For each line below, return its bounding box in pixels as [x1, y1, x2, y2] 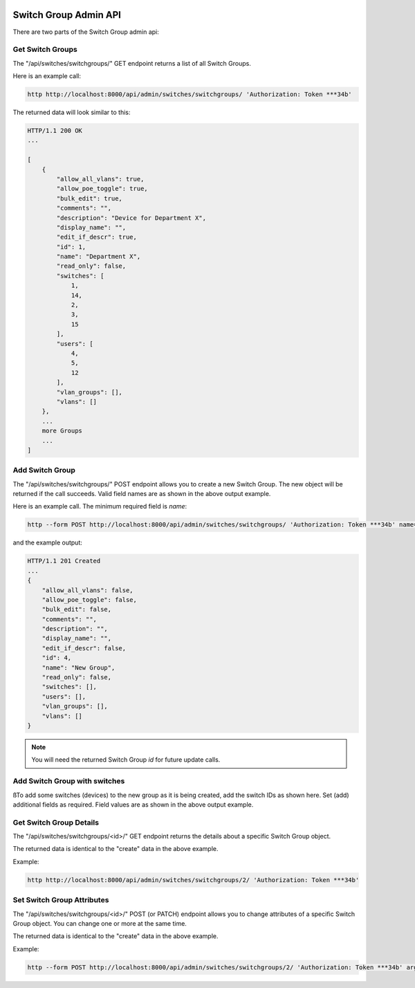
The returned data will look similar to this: [12, 108, 131, 117]
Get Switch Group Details [12, 817, 100, 827]
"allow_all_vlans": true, [56, 175, 145, 183]
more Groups [41, 427, 83, 435]
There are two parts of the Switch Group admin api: [12, 28, 159, 36]
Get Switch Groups [12, 45, 77, 55]
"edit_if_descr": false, [41, 644, 127, 652]
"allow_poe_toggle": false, [41, 596, 138, 603]
